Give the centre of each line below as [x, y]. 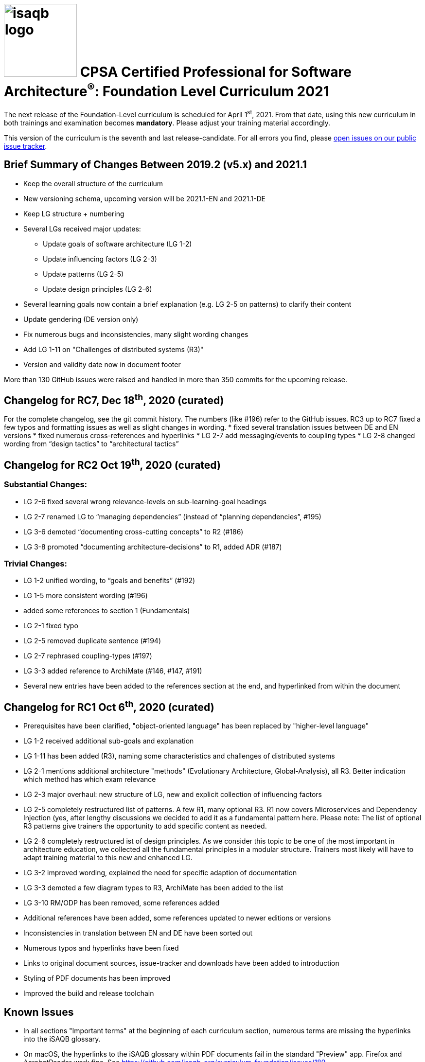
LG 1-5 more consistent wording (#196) [86, 596]
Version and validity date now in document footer [102, 364]
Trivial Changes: [35, 564]
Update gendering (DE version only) [81, 319]
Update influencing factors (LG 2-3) [100, 259]
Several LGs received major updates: [82, 229]
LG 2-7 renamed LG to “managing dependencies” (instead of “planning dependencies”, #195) [172, 516]
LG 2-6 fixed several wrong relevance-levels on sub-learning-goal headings [145, 501]
